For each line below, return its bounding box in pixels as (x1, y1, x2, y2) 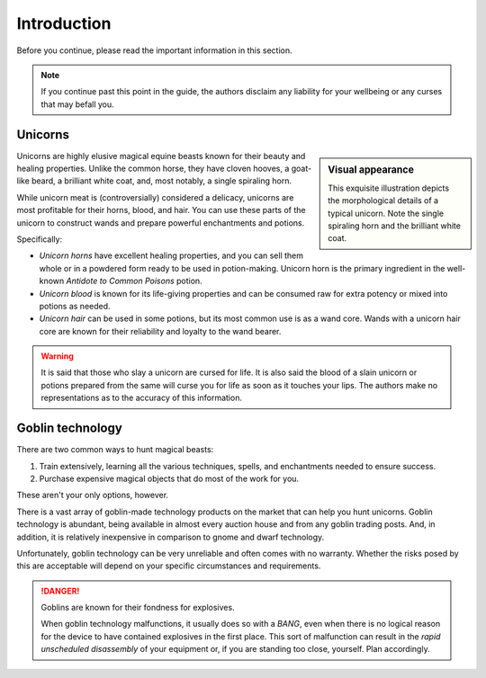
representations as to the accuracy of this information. (40, 392, 243, 404)
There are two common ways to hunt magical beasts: (16, 444, 214, 455)
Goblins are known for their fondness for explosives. (40, 602, 235, 613)
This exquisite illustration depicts (328, 183, 450, 193)
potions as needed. (39, 300, 112, 311)
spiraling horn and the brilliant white (328, 220, 461, 231)
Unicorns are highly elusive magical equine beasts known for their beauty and (16, 150, 306, 161)
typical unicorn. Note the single (328, 208, 445, 219)
